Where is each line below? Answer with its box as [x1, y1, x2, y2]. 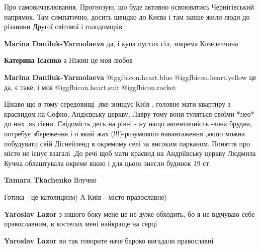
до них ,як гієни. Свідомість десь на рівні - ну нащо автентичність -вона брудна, [4, 118, 252, 129]
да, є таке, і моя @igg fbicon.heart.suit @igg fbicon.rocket [4, 81, 176, 92]
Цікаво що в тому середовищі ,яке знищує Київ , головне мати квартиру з [4, 99, 231, 109]
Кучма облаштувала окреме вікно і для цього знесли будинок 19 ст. [4, 157, 211, 168]
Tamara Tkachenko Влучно [4, 175, 97, 185]
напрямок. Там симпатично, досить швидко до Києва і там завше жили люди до [4, 11, 250, 22]
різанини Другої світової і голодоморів [4, 21, 122, 32]
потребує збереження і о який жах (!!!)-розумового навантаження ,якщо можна [4, 128, 245, 138]
